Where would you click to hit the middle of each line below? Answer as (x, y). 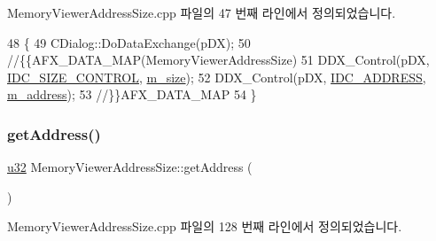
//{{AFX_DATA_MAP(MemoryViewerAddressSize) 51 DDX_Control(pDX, (218, 60)
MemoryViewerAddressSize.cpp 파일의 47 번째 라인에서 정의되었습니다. (202, 12)
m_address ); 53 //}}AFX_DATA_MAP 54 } (132, 94)
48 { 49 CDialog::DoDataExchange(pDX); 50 (129, 42)
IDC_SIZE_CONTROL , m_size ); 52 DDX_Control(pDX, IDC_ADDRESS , (217, 77)
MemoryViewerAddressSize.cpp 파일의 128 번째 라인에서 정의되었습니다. (205, 226)
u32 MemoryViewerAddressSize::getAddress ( (130, 167)
